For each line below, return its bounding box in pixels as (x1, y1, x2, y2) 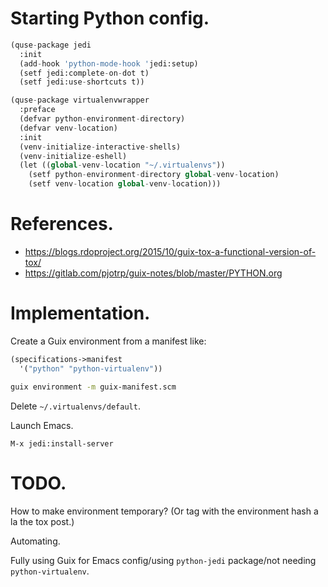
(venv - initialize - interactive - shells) (19, 142, 182, 152)
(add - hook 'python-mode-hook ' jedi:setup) (19, 58, 199, 69)
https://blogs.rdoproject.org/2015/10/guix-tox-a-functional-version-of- (24, 246, 317, 257)
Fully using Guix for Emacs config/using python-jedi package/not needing (10, 554, 317, 566)
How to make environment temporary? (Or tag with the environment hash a (10, 505, 319, 517)
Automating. (10, 535, 61, 547)
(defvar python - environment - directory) (19, 114, 186, 124)
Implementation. (10, 302, 151, 325)
